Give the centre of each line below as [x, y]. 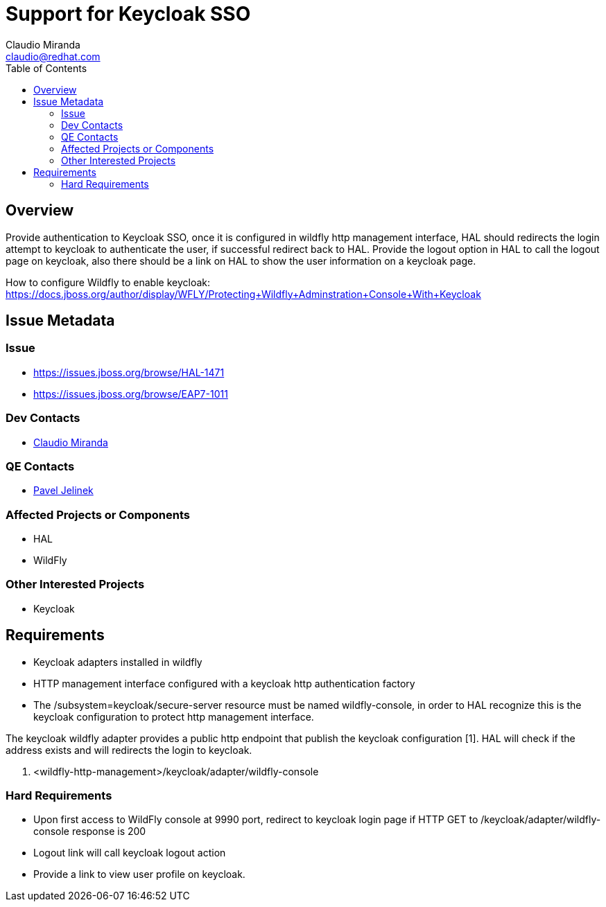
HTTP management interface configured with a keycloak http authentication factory [224, 683]
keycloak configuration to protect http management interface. [174, 716]
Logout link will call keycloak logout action [130, 853]
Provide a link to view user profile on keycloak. [139, 874]
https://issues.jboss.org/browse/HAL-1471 [129, 372]
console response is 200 [90, 831]
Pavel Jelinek [63, 491]
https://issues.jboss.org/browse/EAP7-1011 [131, 394]
